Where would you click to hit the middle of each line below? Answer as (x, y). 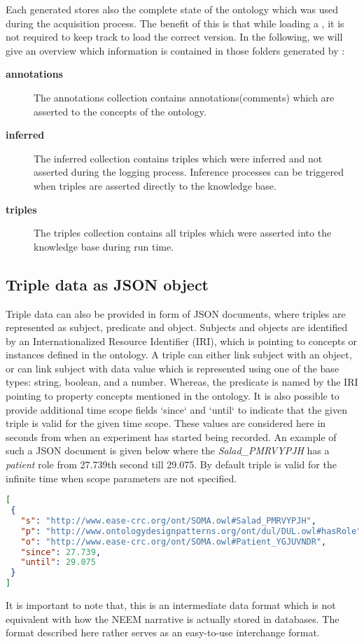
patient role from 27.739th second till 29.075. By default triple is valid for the (171, 464)
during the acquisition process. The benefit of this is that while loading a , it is (175, 23)
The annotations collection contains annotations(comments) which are (184, 97)
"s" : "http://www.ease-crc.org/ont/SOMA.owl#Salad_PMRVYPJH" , (168, 520)
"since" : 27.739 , (61, 552)
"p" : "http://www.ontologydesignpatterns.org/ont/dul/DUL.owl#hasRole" (191, 531)
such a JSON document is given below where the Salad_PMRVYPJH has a (168, 450)
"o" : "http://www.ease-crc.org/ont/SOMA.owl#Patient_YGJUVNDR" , (174, 541)
